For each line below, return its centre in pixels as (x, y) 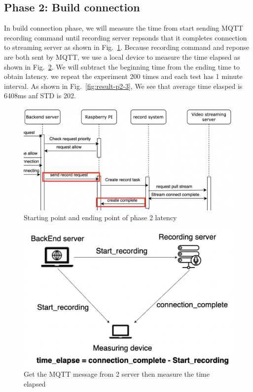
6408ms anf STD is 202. (40, 96)
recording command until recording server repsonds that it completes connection (126, 37)
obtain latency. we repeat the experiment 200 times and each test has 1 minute (123, 76)
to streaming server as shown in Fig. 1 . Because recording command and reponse (127, 47)
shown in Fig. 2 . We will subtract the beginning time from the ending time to (122, 66)
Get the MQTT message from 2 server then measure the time (117, 374)
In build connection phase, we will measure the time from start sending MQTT (124, 28)
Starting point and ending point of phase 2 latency (100, 217)
